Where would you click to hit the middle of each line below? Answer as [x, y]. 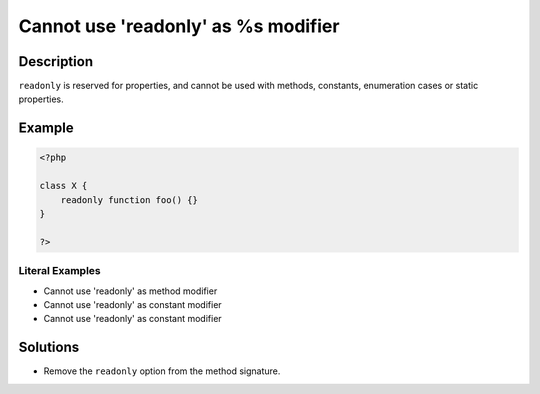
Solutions [49, 347]
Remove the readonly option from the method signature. [162, 371]
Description [56, 61]
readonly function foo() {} [129, 199]
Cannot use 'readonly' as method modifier [130, 291]
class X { [63, 186]
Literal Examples [59, 271]
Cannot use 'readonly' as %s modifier [179, 26]
